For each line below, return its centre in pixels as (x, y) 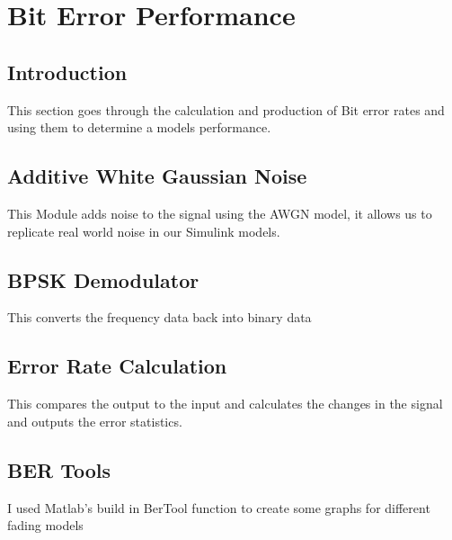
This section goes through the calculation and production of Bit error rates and (226, 109)
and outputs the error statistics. (95, 421)
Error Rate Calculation (117, 366)
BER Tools (59, 469)
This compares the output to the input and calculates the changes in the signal (225, 404)
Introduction (67, 72)
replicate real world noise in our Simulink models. (144, 231)
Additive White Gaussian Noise (157, 176)
